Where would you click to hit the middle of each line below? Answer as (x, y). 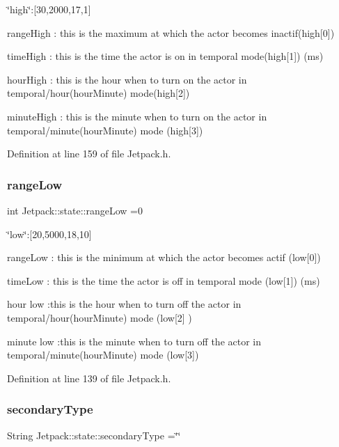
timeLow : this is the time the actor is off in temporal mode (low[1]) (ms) (164, 280)
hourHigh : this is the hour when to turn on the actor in (127, 79)
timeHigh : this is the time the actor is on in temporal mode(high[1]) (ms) (165, 56)
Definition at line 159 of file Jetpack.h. (89, 154)
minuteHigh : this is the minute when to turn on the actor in (137, 116)
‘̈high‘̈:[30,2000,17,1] (49, 9)
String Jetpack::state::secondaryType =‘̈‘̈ (94, 435)
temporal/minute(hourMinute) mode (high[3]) (105, 130)
